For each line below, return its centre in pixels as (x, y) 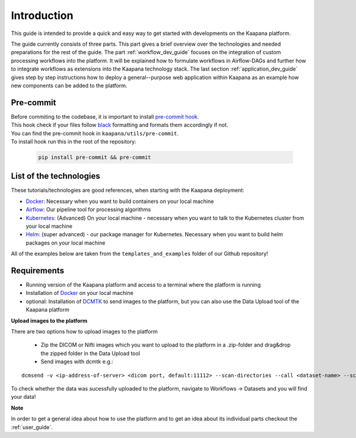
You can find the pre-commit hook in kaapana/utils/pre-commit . (95, 133)
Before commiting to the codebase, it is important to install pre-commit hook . (105, 116)
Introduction (42, 15)
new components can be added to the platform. (69, 85)
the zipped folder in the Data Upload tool (90, 353)
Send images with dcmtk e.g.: (77, 361)
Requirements (38, 271)
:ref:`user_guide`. (32, 427)
